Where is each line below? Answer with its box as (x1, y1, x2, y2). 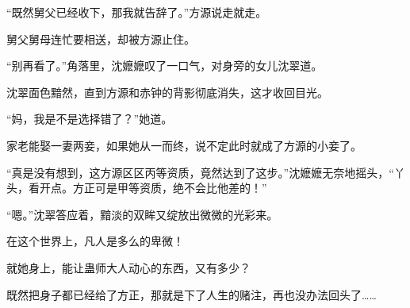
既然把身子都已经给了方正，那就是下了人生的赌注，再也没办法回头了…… (6, 286, 377, 302)
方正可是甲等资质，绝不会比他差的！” (72, 179, 267, 196)
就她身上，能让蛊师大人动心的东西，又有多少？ (6, 259, 251, 275)
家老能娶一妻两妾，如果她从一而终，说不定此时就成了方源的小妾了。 (6, 137, 362, 153)
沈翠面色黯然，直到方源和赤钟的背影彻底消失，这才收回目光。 (6, 83, 328, 100)
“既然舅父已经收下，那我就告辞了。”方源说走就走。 (6, 4, 267, 20)
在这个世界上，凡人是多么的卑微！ (6, 233, 184, 249)
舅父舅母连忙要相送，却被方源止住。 (6, 30, 195, 47)
